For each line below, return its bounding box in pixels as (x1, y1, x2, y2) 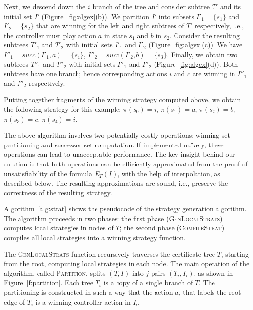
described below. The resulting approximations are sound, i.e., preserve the (4, 178, 228, 188)
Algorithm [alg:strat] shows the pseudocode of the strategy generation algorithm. (4, 204, 247, 214)
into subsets (158, 11, 195, 21)
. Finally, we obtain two (167, 49, 238, 59)
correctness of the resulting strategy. (4, 187, 112, 197)
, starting (221, 248, 249, 259)
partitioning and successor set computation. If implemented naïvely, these (4, 139, 224, 149)
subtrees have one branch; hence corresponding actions (4, 68, 167, 79)
